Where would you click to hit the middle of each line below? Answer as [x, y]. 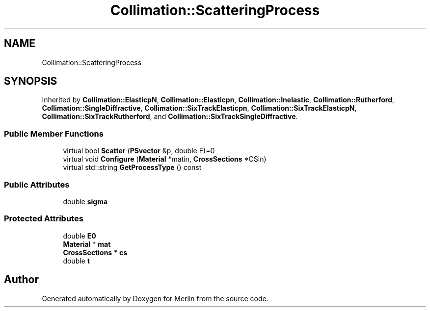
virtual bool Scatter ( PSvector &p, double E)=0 [139, 151]
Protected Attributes [44, 219]
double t [76, 261]
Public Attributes [37, 184]
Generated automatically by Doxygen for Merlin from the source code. [155, 298]
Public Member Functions [54, 133]
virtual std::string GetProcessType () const [132, 167]
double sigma [85, 201]
